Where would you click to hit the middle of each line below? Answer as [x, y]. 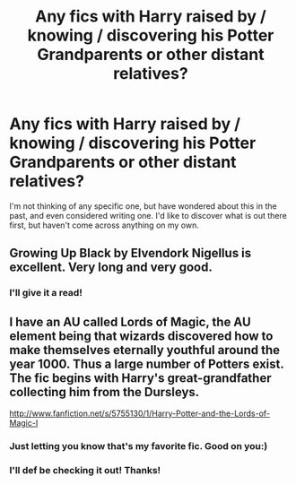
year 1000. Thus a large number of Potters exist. [147, 364]
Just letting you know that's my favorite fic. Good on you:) [139, 446]
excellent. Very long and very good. [111, 268]
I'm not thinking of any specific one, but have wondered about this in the [143, 206]
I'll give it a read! [46, 293]
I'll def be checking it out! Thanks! [85, 470]
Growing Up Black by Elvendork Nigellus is [131, 253]
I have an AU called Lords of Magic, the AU [130, 321]
